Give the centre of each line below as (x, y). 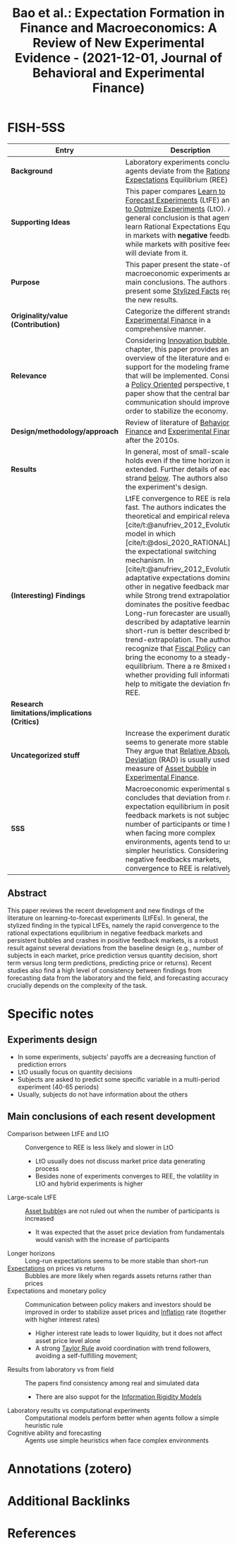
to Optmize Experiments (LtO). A (179, 208)
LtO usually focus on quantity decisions (75, 1072)
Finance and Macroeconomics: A (119, 28)
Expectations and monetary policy (57, 1291)
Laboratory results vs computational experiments (79, 1410)
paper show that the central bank (180, 393)
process (47, 1168)
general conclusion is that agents (180, 217)
